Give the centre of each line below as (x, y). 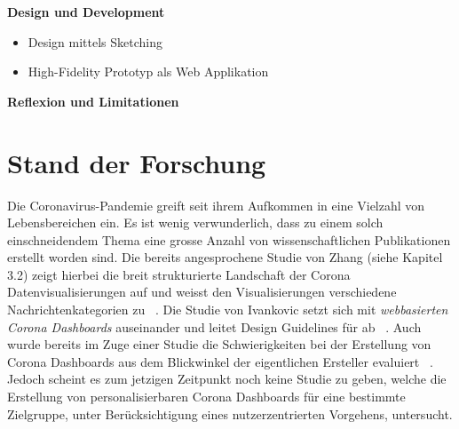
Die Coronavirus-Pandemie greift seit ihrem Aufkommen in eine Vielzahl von (216, 205)
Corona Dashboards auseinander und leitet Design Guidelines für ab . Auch (214, 326)
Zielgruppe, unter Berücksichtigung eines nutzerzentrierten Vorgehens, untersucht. (230, 413)
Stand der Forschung (137, 162)
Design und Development (86, 12)
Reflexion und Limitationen (93, 101)
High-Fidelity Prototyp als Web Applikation (148, 71)
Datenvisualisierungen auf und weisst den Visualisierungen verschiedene (202, 292)
